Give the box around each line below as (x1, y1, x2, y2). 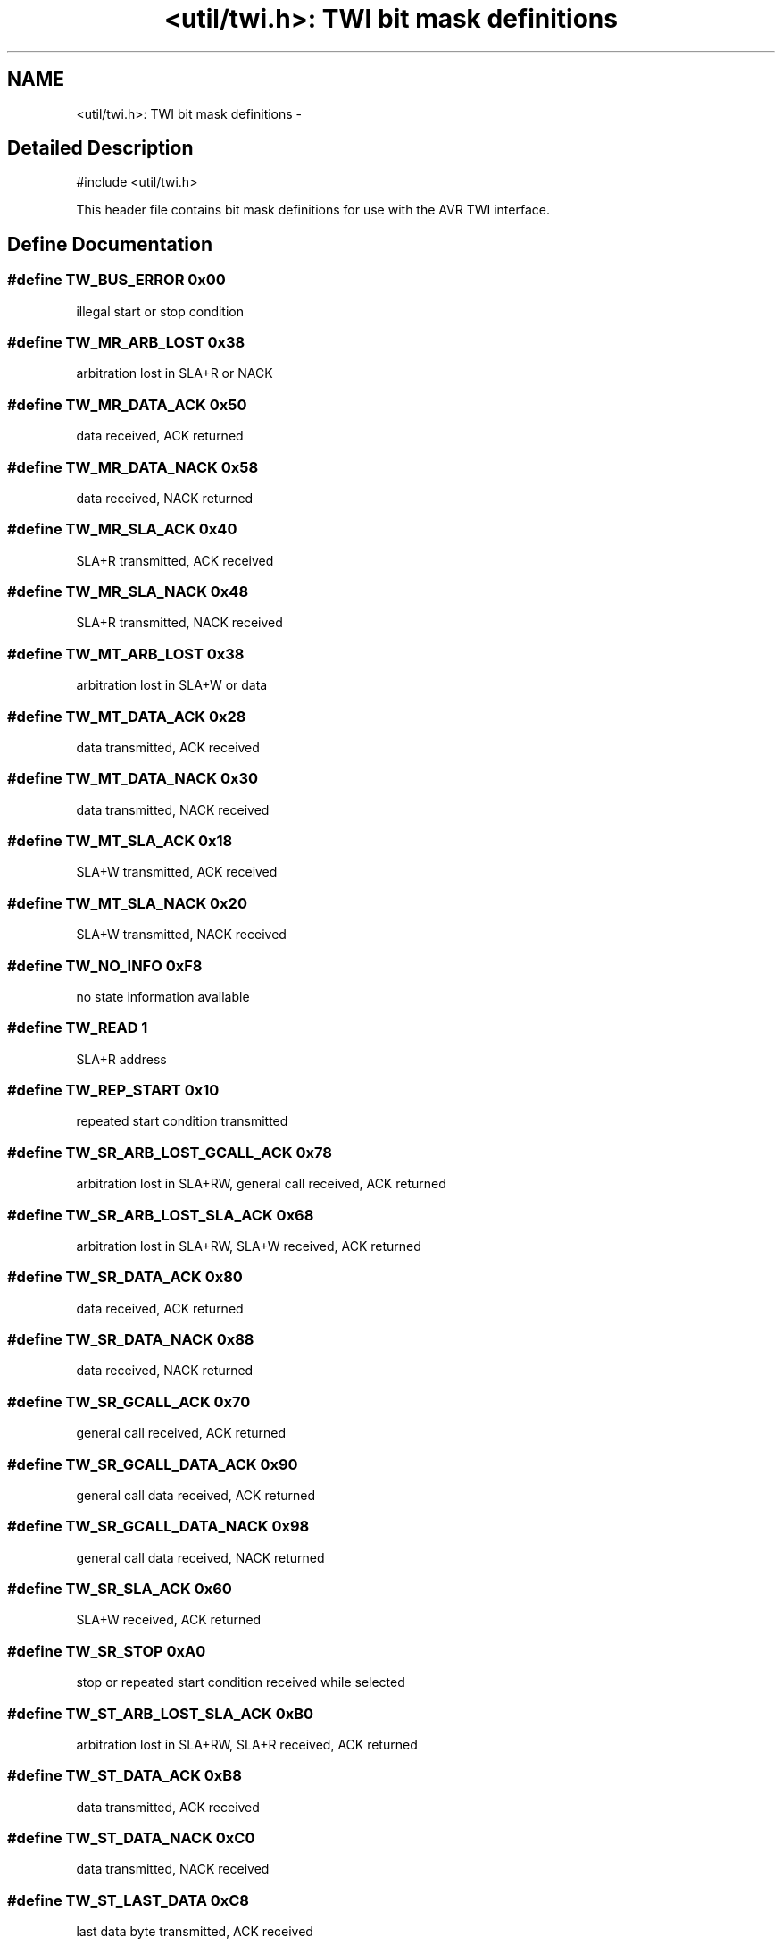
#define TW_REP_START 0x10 (7, 1081, 220, 1100)
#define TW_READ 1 (7, 1019, 148, 1037)
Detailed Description (7, 137, 194, 160)
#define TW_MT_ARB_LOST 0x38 (7, 644, 245, 663)
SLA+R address (76, 1051, 167, 1067)
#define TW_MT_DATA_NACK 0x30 (7, 769, 259, 788)
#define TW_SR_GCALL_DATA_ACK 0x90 (7, 1455, 298, 1473)
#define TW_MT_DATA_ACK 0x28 (7, 707, 246, 726)
